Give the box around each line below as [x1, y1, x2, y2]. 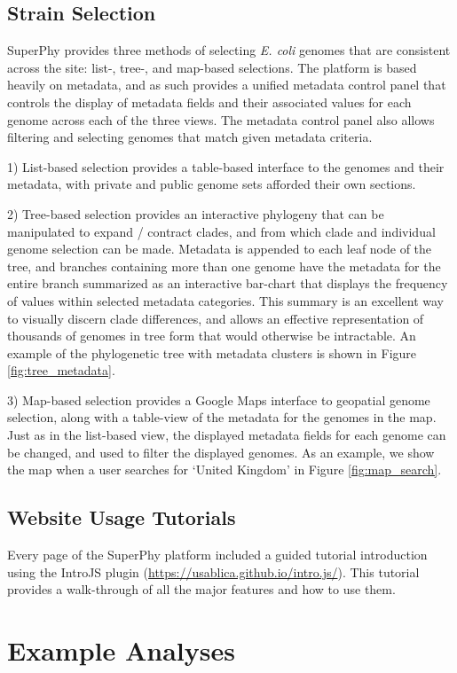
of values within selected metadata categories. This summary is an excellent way [7, 291, 445, 309]
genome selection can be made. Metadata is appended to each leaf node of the [7, 239, 432, 258]
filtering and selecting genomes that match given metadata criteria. [7, 128, 373, 146]
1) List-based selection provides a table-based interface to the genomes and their [7, 157, 445, 176]
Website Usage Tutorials [7, 504, 236, 531]
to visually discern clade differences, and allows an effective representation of [7, 309, 424, 327]
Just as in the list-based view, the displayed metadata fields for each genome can [7, 426, 446, 444]
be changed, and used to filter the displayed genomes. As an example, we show [7, 442, 435, 461]
